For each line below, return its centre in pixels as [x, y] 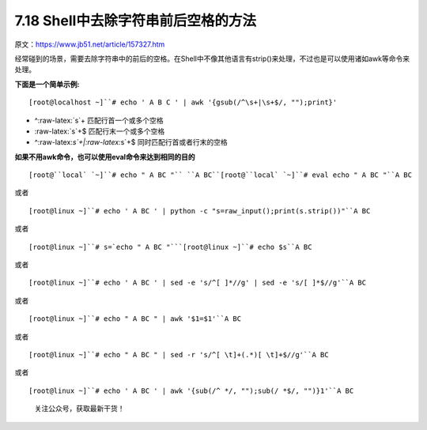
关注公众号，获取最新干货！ [79, 409]
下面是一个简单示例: [47, 84]
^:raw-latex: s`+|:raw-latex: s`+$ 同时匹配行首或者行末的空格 [131, 142]
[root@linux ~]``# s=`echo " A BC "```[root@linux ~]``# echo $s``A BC [170, 247]
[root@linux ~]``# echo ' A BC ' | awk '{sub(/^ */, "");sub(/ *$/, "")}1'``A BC [191, 390]
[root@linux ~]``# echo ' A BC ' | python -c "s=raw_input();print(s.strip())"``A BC [200, 211]
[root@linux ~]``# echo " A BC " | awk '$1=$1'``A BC [135, 319]
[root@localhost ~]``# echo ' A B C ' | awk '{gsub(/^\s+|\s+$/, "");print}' [183, 102]
